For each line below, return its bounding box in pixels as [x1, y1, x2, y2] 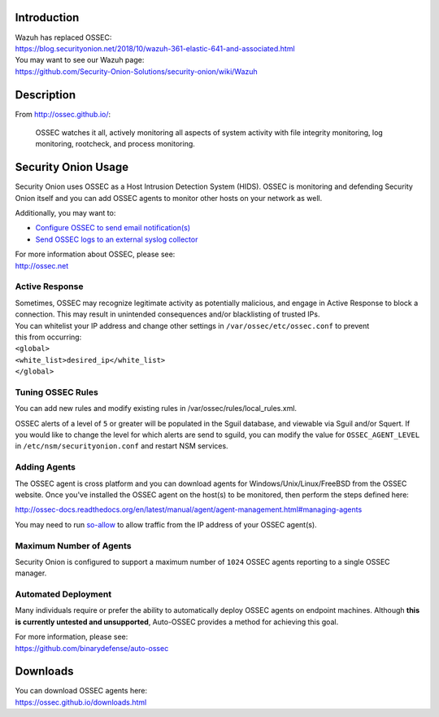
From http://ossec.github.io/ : [15, 109, 111, 119]
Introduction [15, 11, 80, 24]
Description [15, 88, 76, 102]
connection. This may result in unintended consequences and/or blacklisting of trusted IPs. [15, 309, 320, 319]
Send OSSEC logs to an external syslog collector [35, 234, 198, 244]
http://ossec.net [15, 260, 69, 270]
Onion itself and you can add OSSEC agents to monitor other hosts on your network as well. [15, 193, 323, 203]
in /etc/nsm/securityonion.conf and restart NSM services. [15, 441, 228, 451]
